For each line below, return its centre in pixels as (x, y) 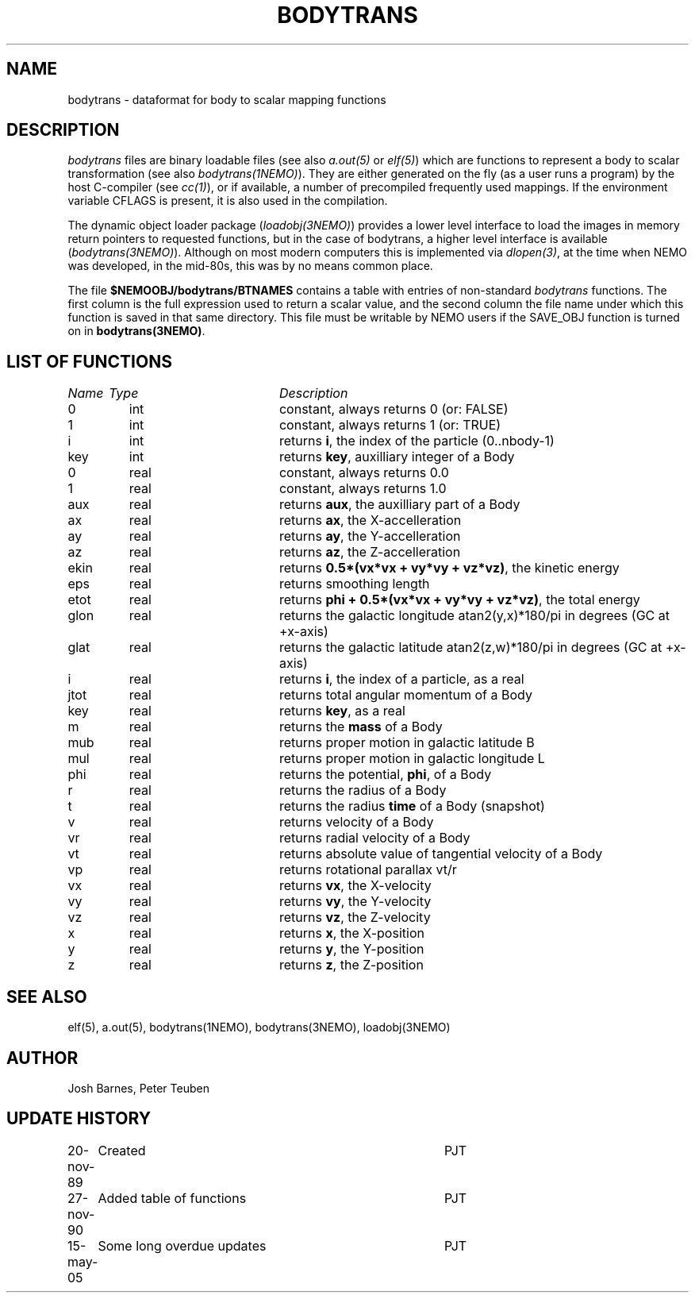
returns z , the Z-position (351, 965)
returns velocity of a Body (356, 822)
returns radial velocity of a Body (374, 838)
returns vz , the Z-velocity (355, 917)
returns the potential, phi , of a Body (385, 775)
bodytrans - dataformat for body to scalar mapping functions (227, 99)
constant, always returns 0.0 (364, 473)
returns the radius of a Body (363, 790)
